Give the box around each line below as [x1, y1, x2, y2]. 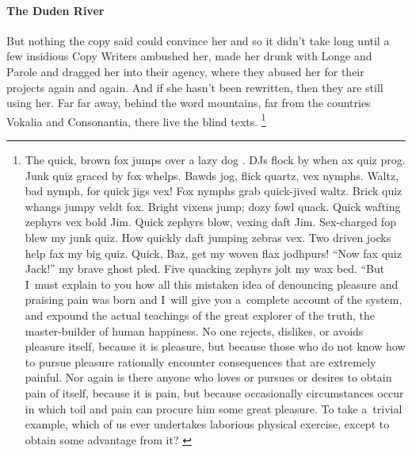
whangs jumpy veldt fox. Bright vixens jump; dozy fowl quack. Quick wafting [25, 198, 401, 214]
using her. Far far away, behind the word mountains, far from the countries [6, 94, 371, 111]
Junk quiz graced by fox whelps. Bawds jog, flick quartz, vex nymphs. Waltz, [25, 167, 399, 183]
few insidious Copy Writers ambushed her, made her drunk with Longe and [6, 48, 372, 64]
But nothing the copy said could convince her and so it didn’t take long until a [6, 32, 390, 48]
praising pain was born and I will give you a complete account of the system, [25, 291, 402, 308]
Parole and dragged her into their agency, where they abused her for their [6, 63, 364, 79]
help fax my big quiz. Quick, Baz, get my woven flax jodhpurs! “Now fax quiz [25, 244, 402, 261]
